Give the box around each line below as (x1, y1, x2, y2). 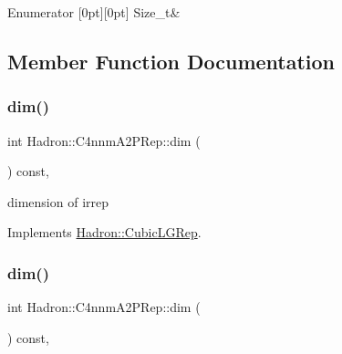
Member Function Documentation (7, 47, 336, 75)
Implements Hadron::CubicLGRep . (7, 223, 202, 242)
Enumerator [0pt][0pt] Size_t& (7, 3, 181, 21)
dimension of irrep (7, 192, 109, 211)
